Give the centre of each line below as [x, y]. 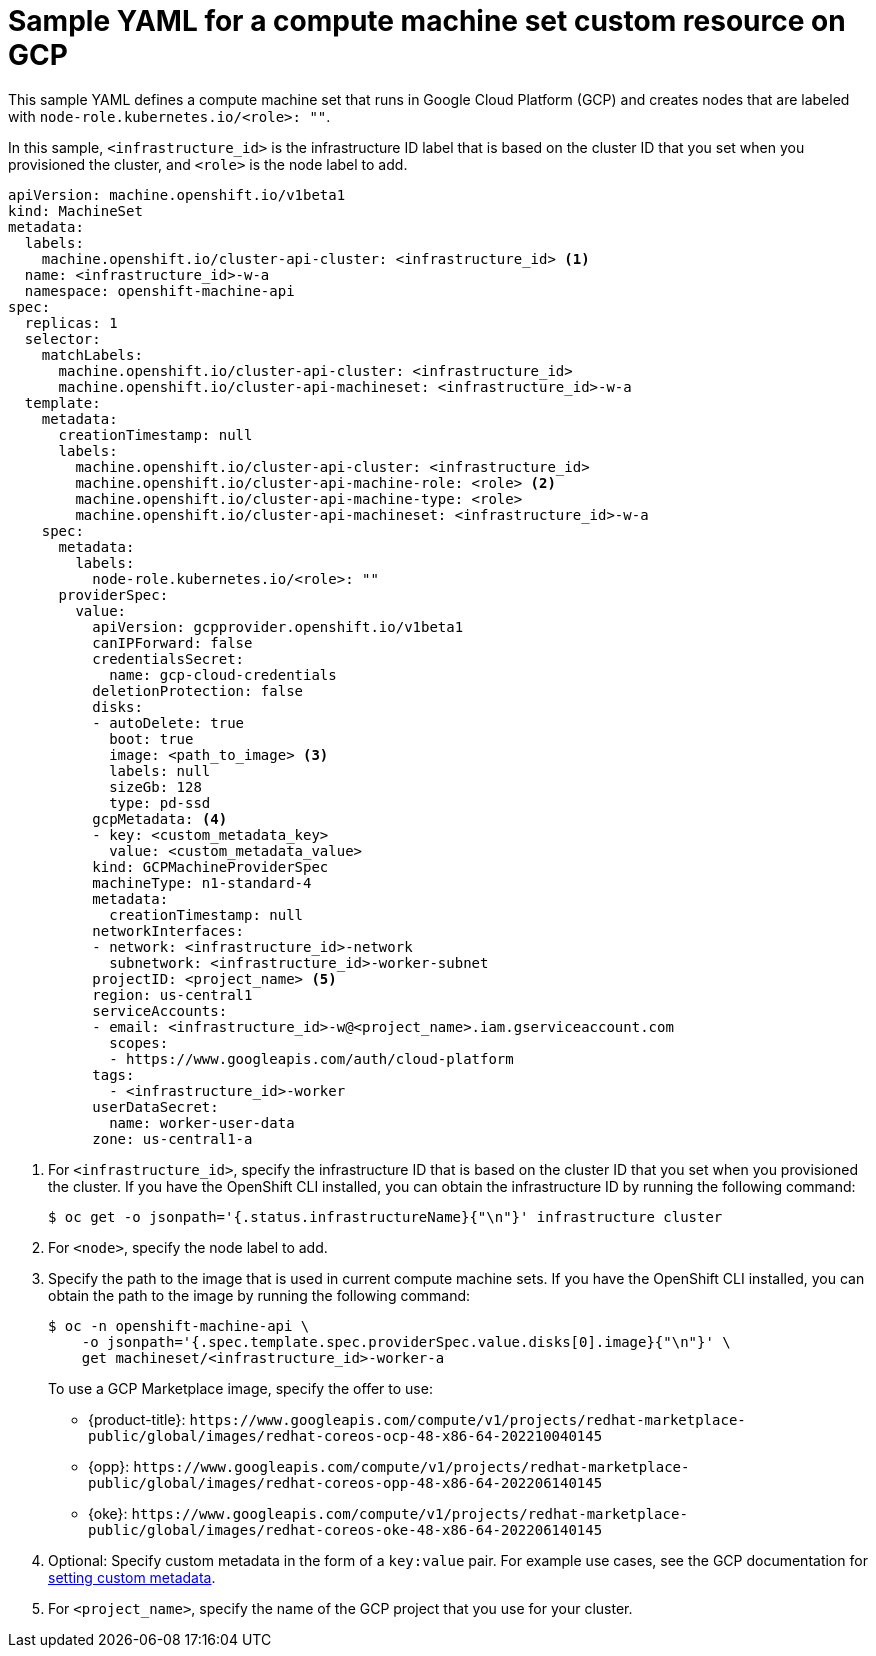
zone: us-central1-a [172, 1138]
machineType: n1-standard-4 [202, 882]
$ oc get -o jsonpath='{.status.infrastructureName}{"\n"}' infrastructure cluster [385, 1216]
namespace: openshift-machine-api [159, 290]
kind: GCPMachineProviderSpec [210, 866]
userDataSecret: [155, 1106]
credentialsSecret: [168, 658]
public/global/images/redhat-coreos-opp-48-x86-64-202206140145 [345, 1482]
